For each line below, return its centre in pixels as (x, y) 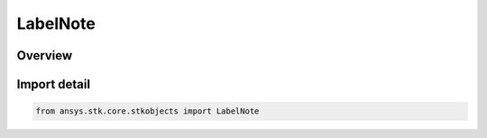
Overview (45, 55)
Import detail (53, 84)
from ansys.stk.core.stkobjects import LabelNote (147, 111)
